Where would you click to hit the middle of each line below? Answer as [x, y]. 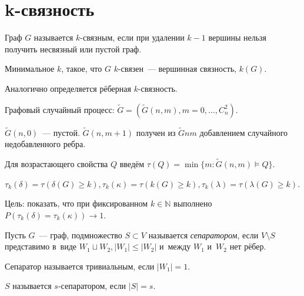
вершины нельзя [238, 37]
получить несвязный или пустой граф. [73, 49]
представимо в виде [41, 246]
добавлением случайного [244, 132]
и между [175, 246]
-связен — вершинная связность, [177, 69]
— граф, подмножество [81, 235]
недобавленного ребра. [45, 144]
